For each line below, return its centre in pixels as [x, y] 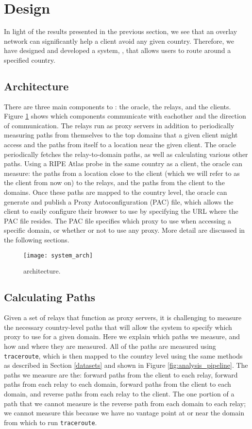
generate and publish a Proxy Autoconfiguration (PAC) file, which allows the [119, 201]
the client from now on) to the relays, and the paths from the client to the [114, 182]
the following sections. [37, 240]
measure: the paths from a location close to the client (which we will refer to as [122, 173]
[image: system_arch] [58, 255]
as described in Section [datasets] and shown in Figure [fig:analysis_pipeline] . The [126, 365]
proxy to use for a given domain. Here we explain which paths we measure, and [122, 336]
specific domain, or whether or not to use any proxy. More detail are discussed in [125, 230]
